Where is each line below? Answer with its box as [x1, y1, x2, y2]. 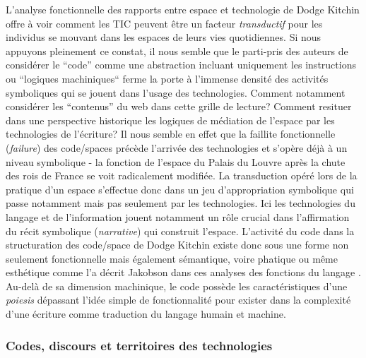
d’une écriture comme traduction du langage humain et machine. [6, 306, 286, 321]
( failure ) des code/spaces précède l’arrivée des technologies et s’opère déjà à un [6, 140, 348, 155]
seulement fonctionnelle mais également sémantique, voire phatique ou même [6, 251, 338, 265]
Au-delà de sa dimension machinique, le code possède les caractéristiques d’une [6, 278, 348, 293]
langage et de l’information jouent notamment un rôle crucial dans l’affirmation [6, 209, 350, 224]
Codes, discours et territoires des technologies [6, 336, 273, 354]
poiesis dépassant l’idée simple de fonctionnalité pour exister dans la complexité [6, 292, 351, 307]
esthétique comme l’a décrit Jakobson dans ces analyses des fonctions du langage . [6, 265, 361, 280]
